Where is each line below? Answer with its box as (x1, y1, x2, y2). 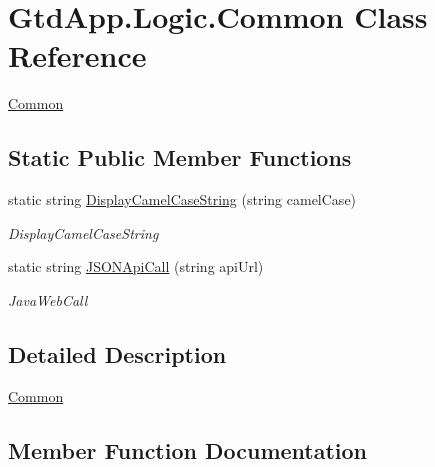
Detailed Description (8, 338, 227, 369)
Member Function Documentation (8, 434, 368, 465)
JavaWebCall (8, 289, 88, 310)
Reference (8, 35, 147, 76)
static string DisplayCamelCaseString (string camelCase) (8, 189, 357, 210)
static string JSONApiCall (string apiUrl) (8, 256, 264, 277)
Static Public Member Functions (8, 142, 352, 173)
